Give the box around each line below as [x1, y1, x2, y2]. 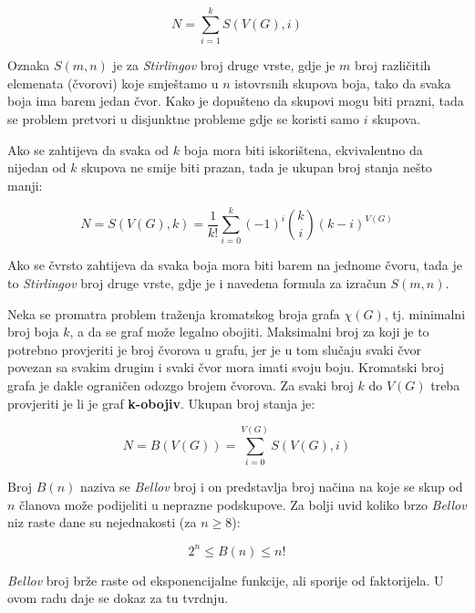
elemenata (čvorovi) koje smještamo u [7, 73, 219, 92]
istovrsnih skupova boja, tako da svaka [234, 73, 451, 92]
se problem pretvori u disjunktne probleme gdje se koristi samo [7, 109, 359, 128]
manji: [7, 175, 43, 194]
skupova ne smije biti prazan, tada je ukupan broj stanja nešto [81, 158, 432, 177]
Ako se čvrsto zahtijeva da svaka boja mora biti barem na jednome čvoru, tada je [7, 255, 462, 275]
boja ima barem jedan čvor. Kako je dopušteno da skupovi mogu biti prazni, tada [7, 91, 464, 110]
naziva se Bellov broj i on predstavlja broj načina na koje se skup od [79, 477, 463, 496]
